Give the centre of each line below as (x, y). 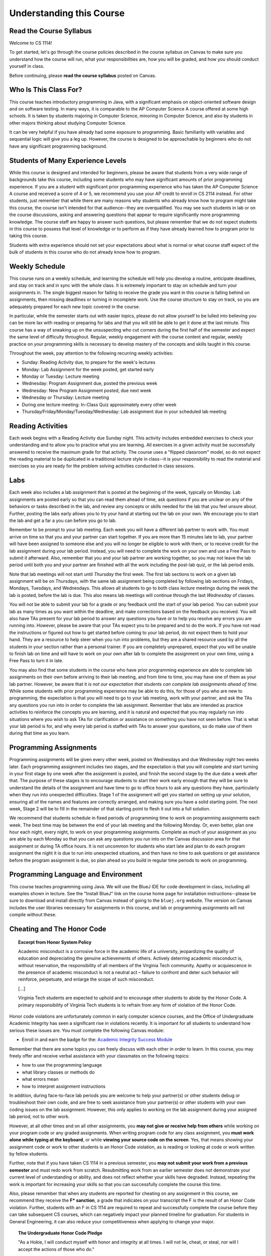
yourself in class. (27, 66)
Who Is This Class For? (46, 90)
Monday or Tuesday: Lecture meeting (61, 376)
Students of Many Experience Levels (68, 161)
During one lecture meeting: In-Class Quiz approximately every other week (99, 404)
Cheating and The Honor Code (58, 929)
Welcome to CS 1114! (31, 43)
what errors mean (40, 1079)
